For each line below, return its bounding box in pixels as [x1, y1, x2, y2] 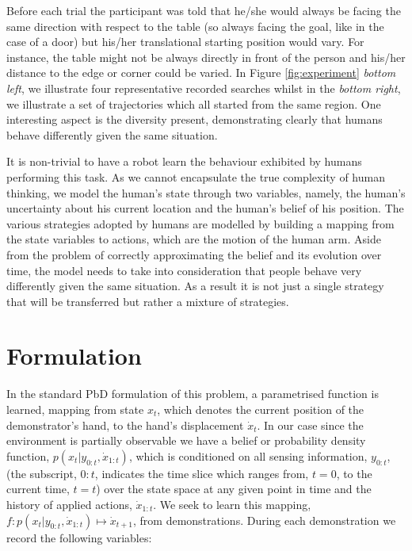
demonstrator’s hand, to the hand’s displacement [6, 416, 244, 433]
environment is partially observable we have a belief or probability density [6, 432, 366, 449]
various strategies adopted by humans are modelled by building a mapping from [6, 215, 395, 231]
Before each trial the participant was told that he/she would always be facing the [6, 2, 401, 18]
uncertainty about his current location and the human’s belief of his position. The [6, 200, 404, 216]
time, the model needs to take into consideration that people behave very [6, 262, 362, 278]
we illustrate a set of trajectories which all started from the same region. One [6, 95, 381, 112]
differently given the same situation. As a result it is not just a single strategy [6, 277, 384, 294]
